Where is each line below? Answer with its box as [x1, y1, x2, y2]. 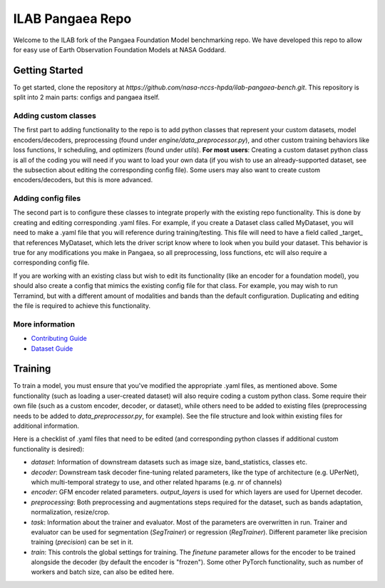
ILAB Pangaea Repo [13, 11, 132, 26]
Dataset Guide [31, 344, 73, 353]
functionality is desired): [13, 444, 85, 453]
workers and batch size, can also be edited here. [31, 568, 175, 577]
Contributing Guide [31, 334, 87, 343]
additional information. [13, 422, 80, 430]
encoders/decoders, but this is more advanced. [13, 176, 153, 184]
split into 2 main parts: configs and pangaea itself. [13, 93, 160, 101]
